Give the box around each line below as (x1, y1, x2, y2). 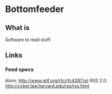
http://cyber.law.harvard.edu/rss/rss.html (5, 82, 89, 88)
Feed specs (5, 66, 34, 73)
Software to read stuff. (5, 36, 51, 42)
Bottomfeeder (5, 3, 64, 15)
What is (5, 23, 30, 32)
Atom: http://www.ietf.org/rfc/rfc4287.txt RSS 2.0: (5, 77, 107, 83)
